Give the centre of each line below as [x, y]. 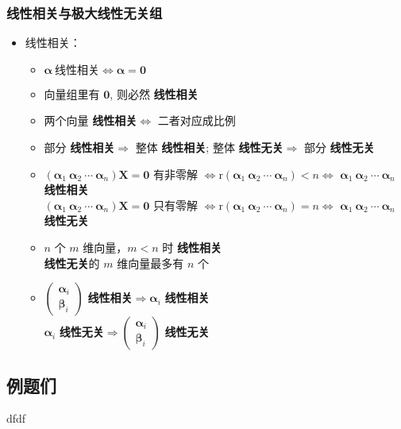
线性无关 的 [72, 263]
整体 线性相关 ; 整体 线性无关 [209, 147]
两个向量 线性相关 [91, 120]
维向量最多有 [150, 263]
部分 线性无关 [339, 147]
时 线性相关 [192, 247]
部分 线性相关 [79, 147]
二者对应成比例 [197, 120]
